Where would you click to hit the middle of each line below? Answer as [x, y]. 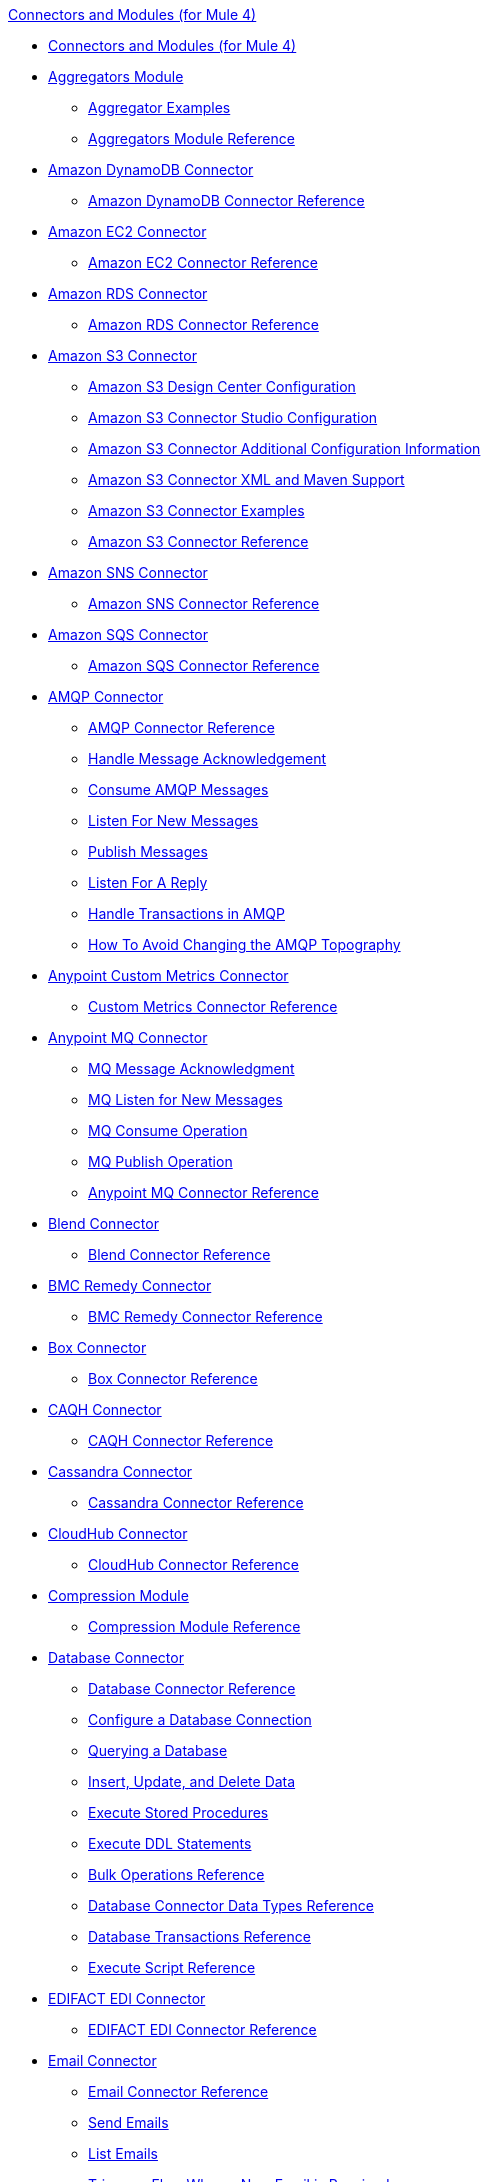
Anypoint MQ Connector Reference [203, 1192]
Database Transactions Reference [199, 1936]
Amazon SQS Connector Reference [204, 665]
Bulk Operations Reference [176, 1874]
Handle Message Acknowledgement [207, 758]
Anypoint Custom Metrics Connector [168, 975]
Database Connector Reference [192, 1688]
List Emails [123, 2153]
